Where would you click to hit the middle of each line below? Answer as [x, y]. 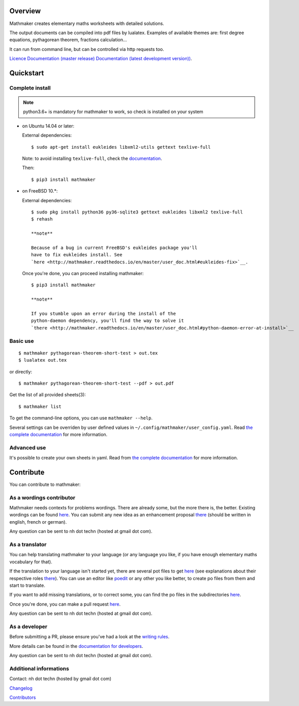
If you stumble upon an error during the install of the [104, 314]
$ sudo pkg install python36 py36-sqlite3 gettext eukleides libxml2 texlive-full [137, 212]
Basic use [22, 341]
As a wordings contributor [42, 498]
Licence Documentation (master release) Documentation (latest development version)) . [101, 59]
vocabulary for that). [31, 562]
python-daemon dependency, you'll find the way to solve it [108, 321]
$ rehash [42, 219]
